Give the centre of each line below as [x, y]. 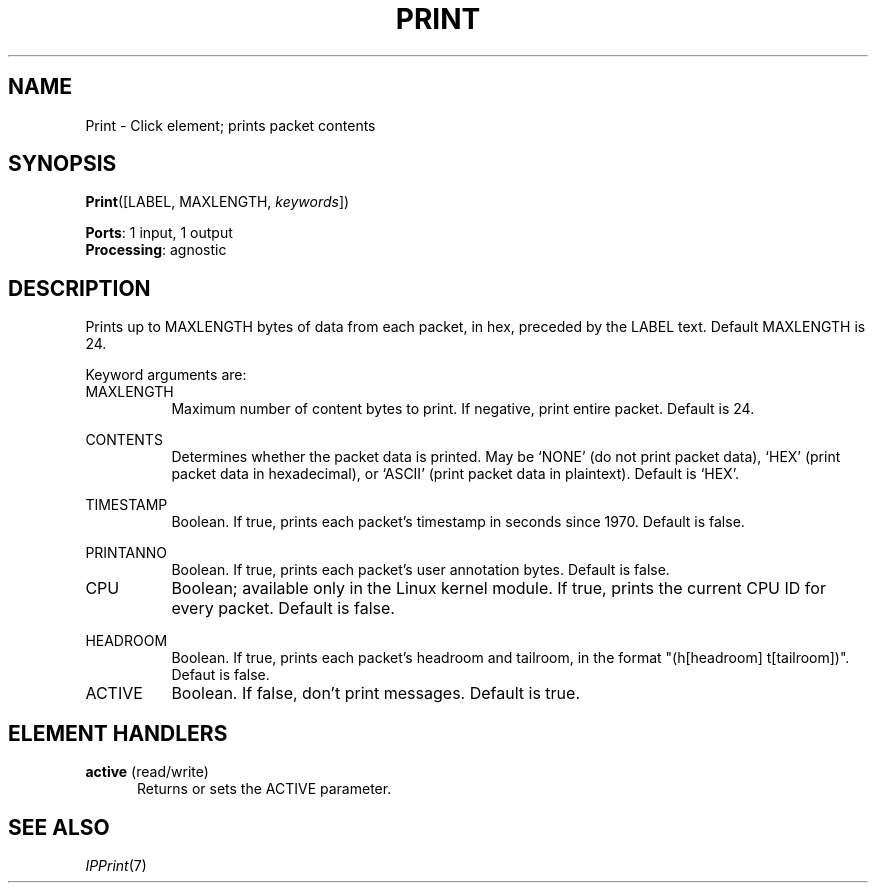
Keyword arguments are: [166, 375]
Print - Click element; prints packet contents [230, 125]
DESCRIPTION [79, 288]
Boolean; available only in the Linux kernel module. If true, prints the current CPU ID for [498, 588]
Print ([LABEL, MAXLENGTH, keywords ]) [217, 202]
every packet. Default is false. [283, 608]
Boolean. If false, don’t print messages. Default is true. [375, 693]
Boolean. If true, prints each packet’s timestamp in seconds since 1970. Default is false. [458, 522]
